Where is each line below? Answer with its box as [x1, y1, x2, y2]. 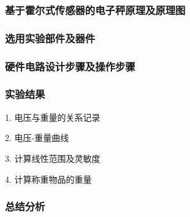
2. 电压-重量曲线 [5, 131, 69, 144]
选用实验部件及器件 [5, 30, 96, 45]
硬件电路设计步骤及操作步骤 [5, 58, 135, 74]
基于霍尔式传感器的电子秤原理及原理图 [5, 2, 186, 17]
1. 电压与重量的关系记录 [5, 110, 101, 123]
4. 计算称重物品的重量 [5, 172, 92, 185]
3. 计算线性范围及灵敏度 [5, 151, 101, 164]
